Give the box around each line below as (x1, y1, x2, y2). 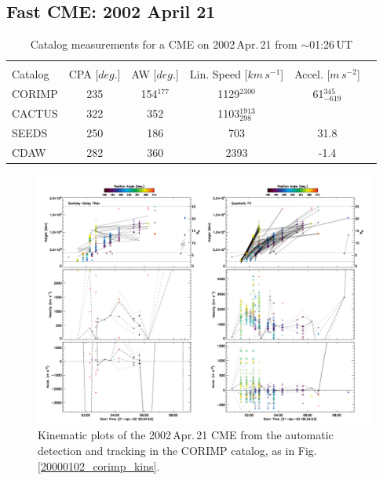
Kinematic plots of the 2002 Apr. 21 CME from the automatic (38, 427, 334, 443)
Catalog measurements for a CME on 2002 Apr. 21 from (30, 36, 297, 53)
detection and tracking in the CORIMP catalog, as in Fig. (38, 442, 317, 458)
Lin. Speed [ (189, 66, 248, 82)
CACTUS (12, 104, 58, 121)
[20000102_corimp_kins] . (38, 457, 160, 474)
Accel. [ (294, 66, 330, 82)
